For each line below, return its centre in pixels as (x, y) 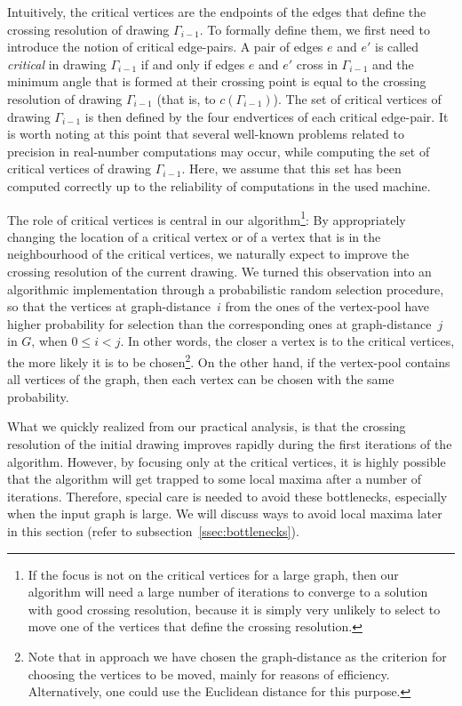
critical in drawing (57, 64)
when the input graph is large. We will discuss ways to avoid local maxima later (225, 513)
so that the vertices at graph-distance (109, 306)
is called (397, 47)
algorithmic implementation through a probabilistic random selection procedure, (226, 289)
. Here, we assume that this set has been (291, 168)
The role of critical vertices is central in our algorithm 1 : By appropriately (207, 218)
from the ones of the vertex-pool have (327, 306)
